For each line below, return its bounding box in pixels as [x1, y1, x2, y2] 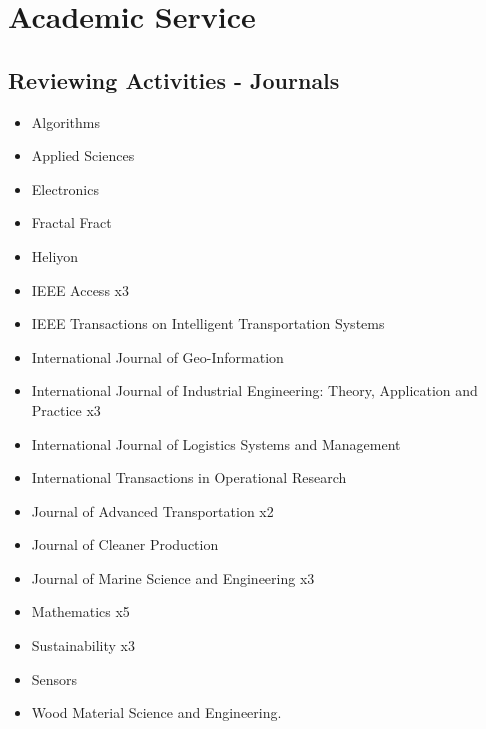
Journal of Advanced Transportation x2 [31, 500, 274, 521]
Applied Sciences [31, 145, 135, 166]
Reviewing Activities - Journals [8, 64, 340, 95]
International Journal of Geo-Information [31, 346, 284, 367]
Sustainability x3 [31, 635, 135, 656]
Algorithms [31, 111, 100, 132]
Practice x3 [31, 399, 101, 420]
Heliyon [31, 245, 79, 266]
